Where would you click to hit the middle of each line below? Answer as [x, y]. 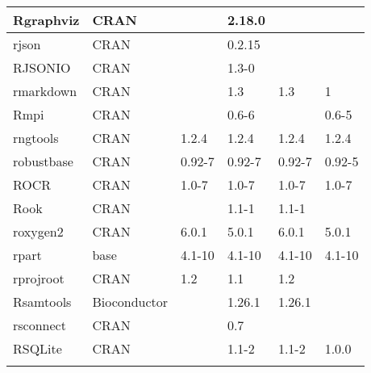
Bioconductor [130, 302]
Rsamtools [42, 302]
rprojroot [39, 278]
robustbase [43, 161]
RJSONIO [42, 67]
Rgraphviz [46, 20]
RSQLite [38, 348]
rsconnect [40, 325]
